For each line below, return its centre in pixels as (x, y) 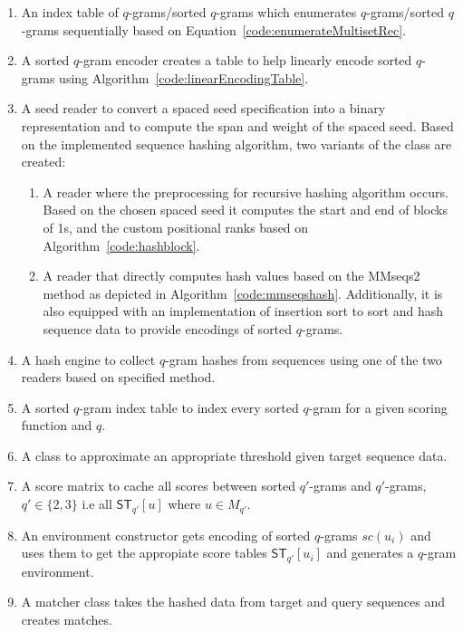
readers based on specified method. (118, 377)
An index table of (70, 12)
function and (57, 425)
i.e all (97, 504)
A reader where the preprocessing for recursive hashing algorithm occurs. (246, 192)
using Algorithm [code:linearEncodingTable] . (184, 77)
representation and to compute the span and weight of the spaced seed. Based (237, 125)
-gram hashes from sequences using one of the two (304, 359)
